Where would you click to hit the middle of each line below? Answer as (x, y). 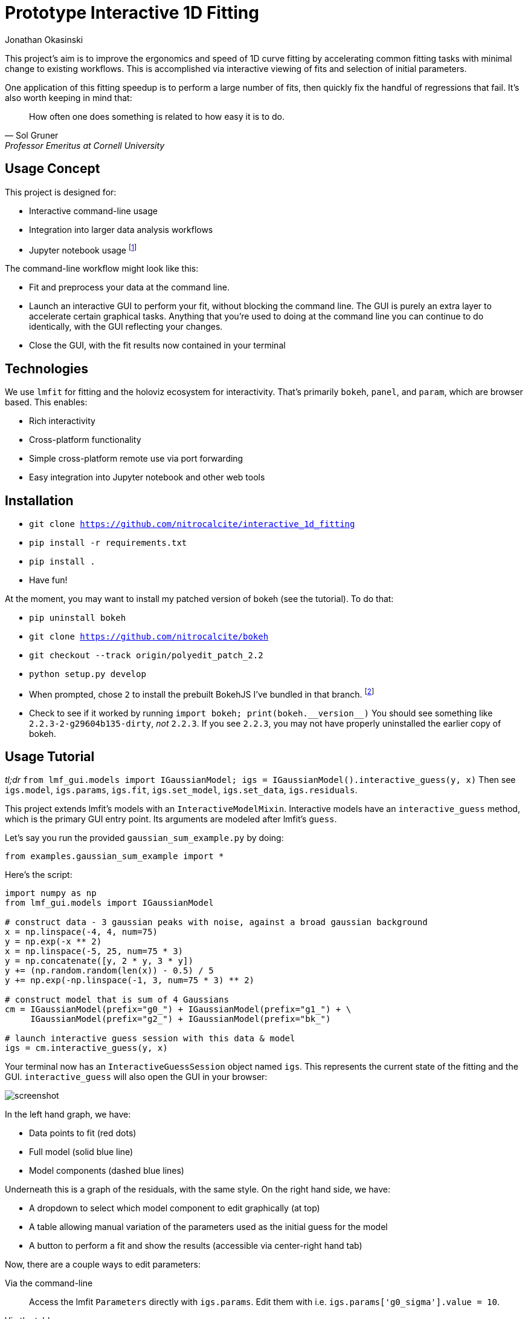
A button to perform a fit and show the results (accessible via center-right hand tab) (196, 1246)
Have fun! (48, 580)
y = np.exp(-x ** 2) (53, 942)
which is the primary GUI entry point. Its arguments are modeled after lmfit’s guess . (171, 819)
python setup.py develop (88, 674)
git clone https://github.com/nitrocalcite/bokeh (149, 636)
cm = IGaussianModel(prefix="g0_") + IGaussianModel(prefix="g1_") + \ (178, 1010)
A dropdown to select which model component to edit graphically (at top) (175, 1208)
